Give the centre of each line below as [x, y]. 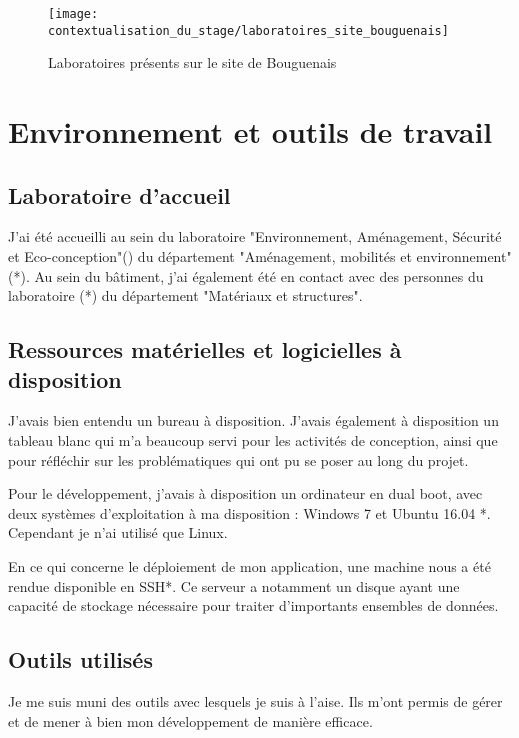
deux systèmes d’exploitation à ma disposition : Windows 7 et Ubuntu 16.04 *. [249, 512]
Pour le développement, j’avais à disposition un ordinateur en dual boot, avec [245, 493]
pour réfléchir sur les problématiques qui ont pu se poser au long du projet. [238, 459]
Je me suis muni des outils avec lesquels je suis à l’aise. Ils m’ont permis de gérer [255, 701]
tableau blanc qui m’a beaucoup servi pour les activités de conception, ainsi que [253, 440]
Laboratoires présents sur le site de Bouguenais [192, 62]
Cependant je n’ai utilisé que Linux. [118, 532]
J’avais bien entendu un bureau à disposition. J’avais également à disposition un [253, 420]
